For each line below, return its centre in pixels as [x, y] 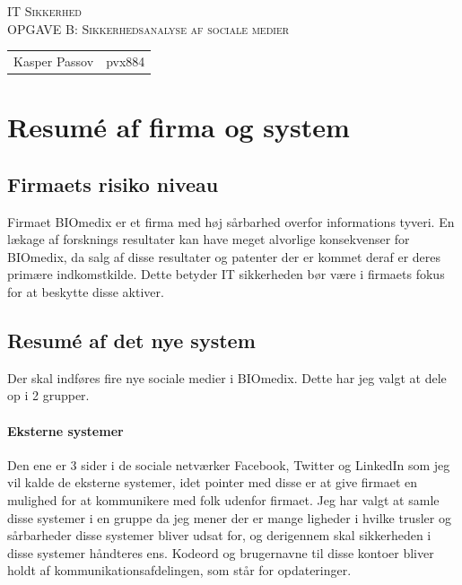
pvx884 [126, 61]
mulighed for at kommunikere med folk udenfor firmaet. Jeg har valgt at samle [223, 499]
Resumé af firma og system [179, 127]
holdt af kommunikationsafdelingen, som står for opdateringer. [179, 570]
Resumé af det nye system [131, 340]
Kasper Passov [54, 61]
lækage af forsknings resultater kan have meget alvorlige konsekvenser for [209, 239]
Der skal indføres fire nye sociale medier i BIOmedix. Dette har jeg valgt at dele [227, 377]
